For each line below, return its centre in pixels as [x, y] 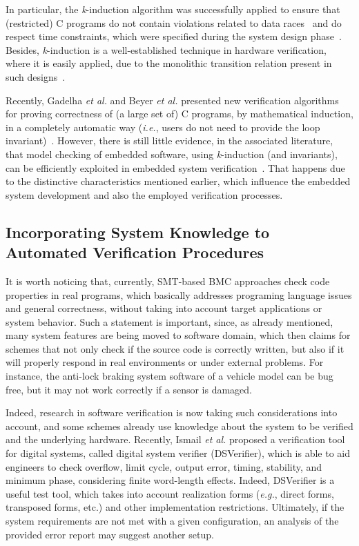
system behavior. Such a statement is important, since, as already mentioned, [169, 321]
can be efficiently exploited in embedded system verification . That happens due [175, 167]
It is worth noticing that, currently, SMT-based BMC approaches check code [168, 281]
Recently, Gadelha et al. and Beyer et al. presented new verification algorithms [172, 100]
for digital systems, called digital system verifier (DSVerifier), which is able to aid [178, 453]
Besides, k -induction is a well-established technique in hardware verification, [166, 49]
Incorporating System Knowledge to [138, 232]
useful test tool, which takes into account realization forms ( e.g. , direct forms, [170, 493]
